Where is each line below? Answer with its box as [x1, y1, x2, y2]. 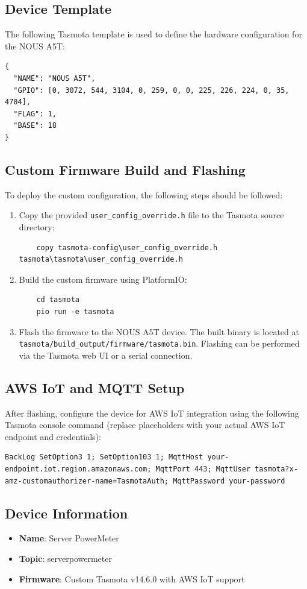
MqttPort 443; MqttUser [155, 464, 251, 473]
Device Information [5, 503, 128, 522]
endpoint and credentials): [5, 430, 101, 443]
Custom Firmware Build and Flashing [5, 160, 246, 178]
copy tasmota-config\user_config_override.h [36, 243, 218, 252]
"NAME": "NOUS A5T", [13, 74, 96, 83]
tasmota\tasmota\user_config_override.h [19, 255, 183, 264]
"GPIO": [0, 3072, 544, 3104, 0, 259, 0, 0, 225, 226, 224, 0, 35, [13, 86, 290, 95]
